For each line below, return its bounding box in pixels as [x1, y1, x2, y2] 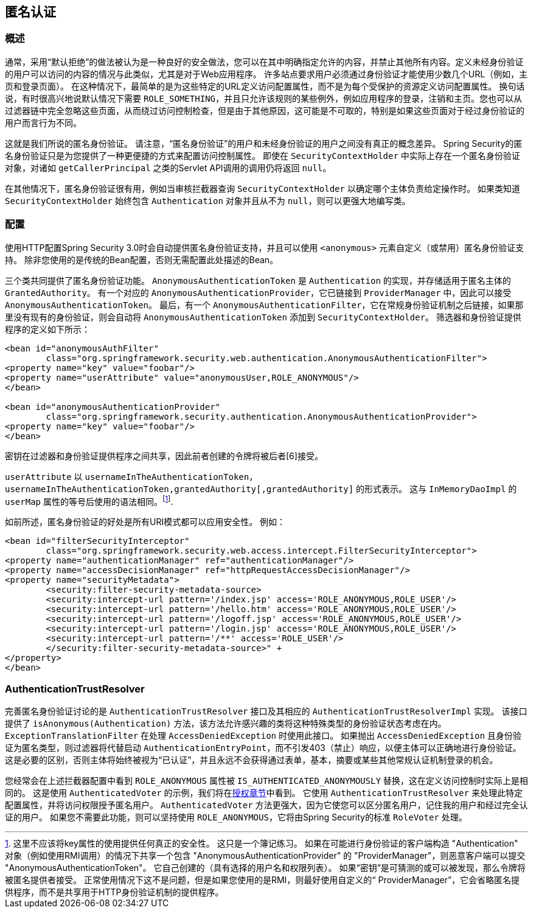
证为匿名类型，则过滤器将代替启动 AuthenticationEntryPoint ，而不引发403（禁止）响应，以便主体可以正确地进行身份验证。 [5, 742, 521, 753]
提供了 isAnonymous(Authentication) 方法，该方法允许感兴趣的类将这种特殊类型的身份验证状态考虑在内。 [5, 717, 447, 728]
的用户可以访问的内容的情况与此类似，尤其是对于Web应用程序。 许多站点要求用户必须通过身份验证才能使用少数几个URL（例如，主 [5, 68, 528, 79]
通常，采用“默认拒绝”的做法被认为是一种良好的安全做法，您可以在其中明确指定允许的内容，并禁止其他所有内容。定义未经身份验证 [5, 56, 524, 67]
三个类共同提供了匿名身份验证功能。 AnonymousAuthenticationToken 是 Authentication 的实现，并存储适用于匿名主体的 [5, 275, 511, 286]
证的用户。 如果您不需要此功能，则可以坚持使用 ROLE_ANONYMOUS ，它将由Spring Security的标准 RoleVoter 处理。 [5, 811, 467, 822]
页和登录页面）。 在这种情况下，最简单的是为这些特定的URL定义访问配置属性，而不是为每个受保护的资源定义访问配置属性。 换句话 [5, 80, 525, 91]
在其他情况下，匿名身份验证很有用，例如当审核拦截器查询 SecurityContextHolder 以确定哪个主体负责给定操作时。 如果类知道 [5, 183, 520, 194]
